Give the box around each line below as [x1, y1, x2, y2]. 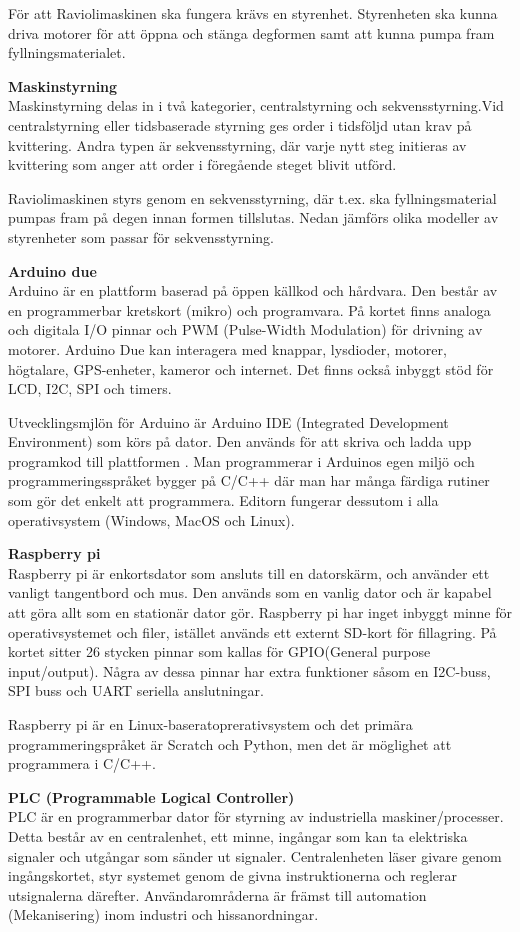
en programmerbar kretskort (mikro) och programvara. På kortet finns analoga [8, 299, 491, 320]
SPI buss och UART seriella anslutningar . [8, 680, 264, 701]
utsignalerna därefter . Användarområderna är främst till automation [8, 884, 427, 905]
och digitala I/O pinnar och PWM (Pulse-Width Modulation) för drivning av [8, 319, 483, 340]
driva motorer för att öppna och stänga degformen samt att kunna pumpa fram [8, 22, 495, 43]
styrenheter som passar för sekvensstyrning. [8, 226, 274, 247]
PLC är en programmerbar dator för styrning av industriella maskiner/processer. [8, 806, 504, 827]
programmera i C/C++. [8, 753, 156, 774]
